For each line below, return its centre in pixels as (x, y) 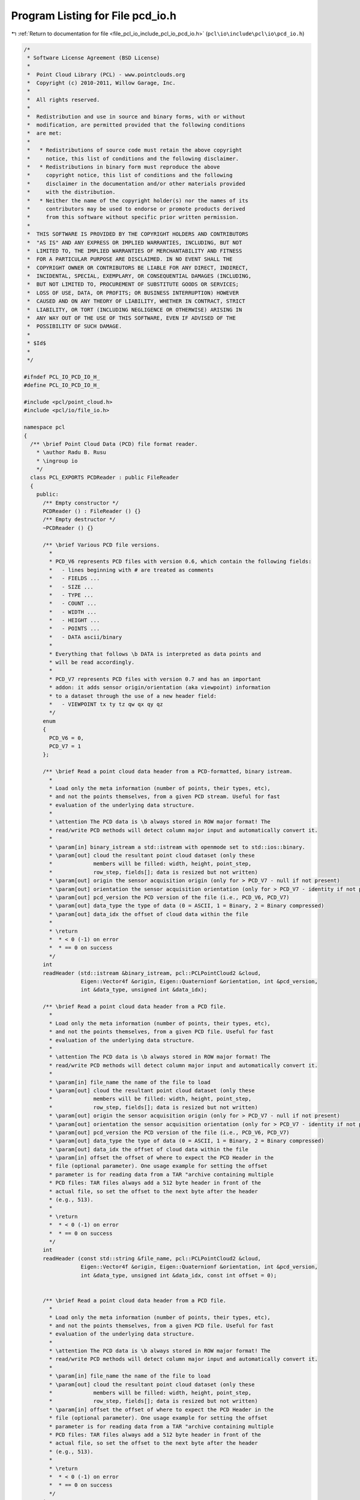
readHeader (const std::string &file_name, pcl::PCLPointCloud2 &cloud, (152, 1258)
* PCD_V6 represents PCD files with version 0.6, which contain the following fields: (180, 562)
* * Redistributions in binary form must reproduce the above (124, 167)
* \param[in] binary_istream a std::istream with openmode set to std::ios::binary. (177, 847)
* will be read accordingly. (92, 662)
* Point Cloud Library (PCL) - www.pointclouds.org (106, 74)
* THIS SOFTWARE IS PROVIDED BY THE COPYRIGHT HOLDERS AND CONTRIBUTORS (138, 234)
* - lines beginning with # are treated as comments (131, 570)
